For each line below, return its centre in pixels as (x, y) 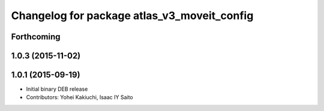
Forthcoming (36, 37)
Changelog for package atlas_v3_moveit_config (132, 16)
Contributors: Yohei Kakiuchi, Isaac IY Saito (79, 97)
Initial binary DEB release (57, 89)
